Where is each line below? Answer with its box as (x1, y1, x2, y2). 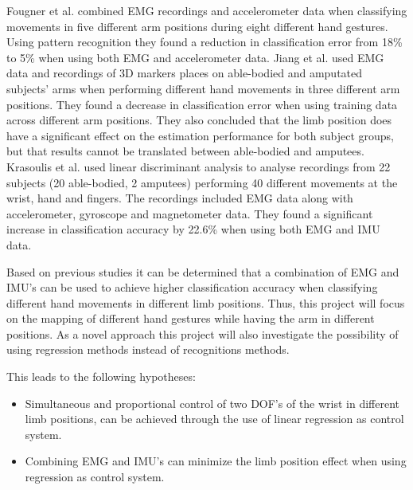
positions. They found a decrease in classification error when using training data (6, 96, 398, 112)
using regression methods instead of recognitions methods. (6, 341, 290, 358)
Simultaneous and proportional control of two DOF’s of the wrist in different (25, 394, 400, 411)
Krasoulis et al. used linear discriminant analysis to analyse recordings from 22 (6, 158, 391, 174)
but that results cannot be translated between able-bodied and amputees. (6, 143, 364, 159)
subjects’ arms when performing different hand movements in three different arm (6, 80, 400, 96)
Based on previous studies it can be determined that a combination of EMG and (6, 263, 399, 280)
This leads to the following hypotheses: (6, 368, 196, 385)
